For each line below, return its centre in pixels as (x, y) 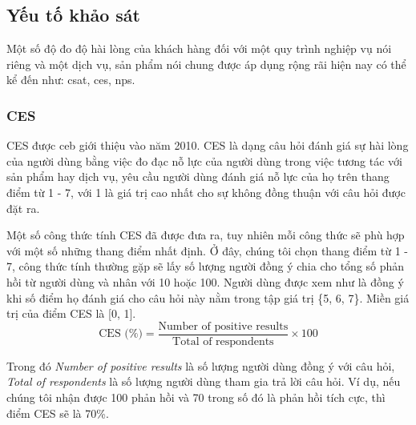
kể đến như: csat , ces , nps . (71, 80)
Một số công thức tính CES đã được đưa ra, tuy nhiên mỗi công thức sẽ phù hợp (206, 235)
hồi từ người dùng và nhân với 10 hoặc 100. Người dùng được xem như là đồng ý (205, 281)
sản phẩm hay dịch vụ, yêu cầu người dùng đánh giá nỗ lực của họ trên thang (198, 176)
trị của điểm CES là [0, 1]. (71, 313)
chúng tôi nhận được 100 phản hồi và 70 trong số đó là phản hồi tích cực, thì (196, 397)
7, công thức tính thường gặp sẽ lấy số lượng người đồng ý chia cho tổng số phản (206, 266)
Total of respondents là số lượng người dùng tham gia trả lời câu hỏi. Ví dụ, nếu (204, 381)
